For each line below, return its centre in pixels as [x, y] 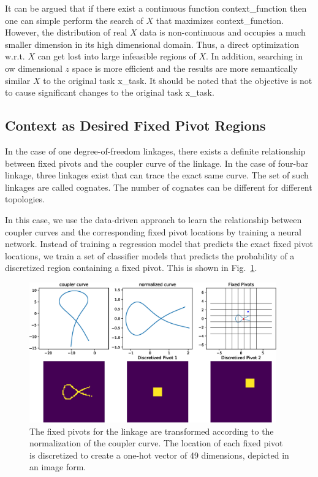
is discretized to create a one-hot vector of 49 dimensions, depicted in [159, 455]
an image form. [58, 467]
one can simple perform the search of [74, 20]
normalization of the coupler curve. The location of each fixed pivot [156, 443]
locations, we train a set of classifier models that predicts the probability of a [150, 255]
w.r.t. [15, 56]
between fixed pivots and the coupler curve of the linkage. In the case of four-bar [157, 163]
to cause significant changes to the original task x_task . [110, 92]
